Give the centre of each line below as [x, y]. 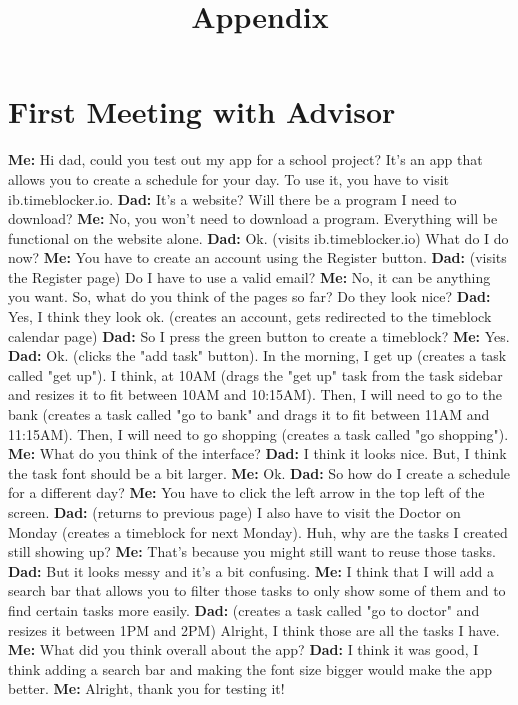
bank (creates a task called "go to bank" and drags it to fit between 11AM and [249, 414]
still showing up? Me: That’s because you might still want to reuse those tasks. [252, 551]
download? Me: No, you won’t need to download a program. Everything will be [253, 218]
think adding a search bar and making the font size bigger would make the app [250, 668]
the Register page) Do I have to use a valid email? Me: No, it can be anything [249, 276]
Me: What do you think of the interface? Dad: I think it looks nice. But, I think [257, 453]
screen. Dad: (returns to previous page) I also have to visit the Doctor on [234, 512]
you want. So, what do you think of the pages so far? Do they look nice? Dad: [249, 296]
